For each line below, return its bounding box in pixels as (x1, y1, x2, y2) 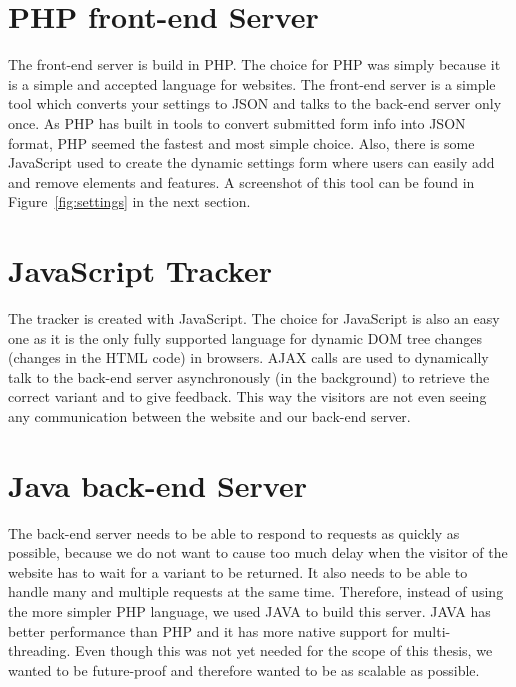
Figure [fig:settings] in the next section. (8, 191, 251, 212)
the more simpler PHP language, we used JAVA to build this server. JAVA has (8, 601, 491, 622)
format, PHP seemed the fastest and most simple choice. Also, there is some (8, 132, 475, 153)
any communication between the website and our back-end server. (8, 405, 411, 426)
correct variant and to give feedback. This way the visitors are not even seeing (8, 386, 487, 407)
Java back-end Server (8, 464, 307, 505)
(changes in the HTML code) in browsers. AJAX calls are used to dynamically (8, 347, 489, 368)
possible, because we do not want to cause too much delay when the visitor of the (8, 542, 508, 563)
